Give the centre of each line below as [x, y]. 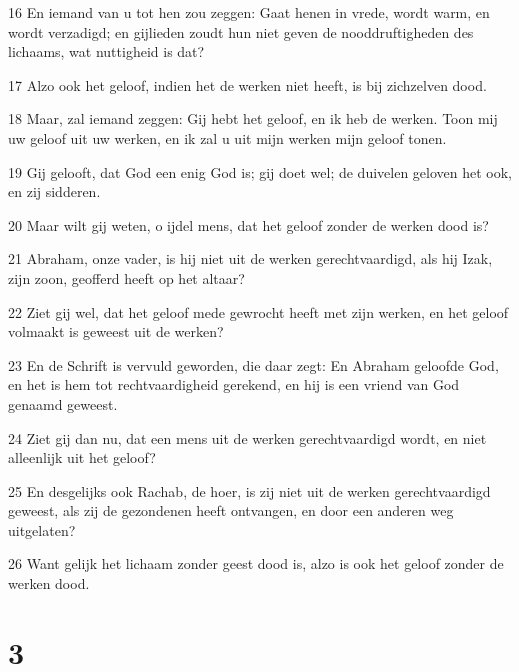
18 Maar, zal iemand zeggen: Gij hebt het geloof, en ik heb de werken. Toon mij [253, 118]
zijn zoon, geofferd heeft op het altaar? [126, 277]
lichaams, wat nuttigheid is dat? [106, 51]
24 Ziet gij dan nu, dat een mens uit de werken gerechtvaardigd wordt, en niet [247, 437]
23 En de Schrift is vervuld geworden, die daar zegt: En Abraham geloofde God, [253, 364]
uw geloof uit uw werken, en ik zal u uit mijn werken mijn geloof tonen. [227, 137]
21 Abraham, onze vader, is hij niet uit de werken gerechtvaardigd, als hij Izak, [250, 258]
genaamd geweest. [63, 403]
